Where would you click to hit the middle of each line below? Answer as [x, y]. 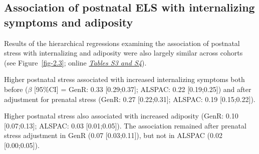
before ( [16, 89]
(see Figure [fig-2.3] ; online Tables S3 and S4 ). [75, 62]
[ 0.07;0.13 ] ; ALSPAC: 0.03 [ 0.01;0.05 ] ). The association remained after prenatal [125, 125]
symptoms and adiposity [69, 22]
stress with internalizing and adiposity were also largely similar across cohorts [123, 53]
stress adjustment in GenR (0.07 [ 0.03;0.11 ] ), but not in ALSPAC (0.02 [113, 135]
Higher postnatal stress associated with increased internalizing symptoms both [124, 79]
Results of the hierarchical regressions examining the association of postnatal [122, 43]
